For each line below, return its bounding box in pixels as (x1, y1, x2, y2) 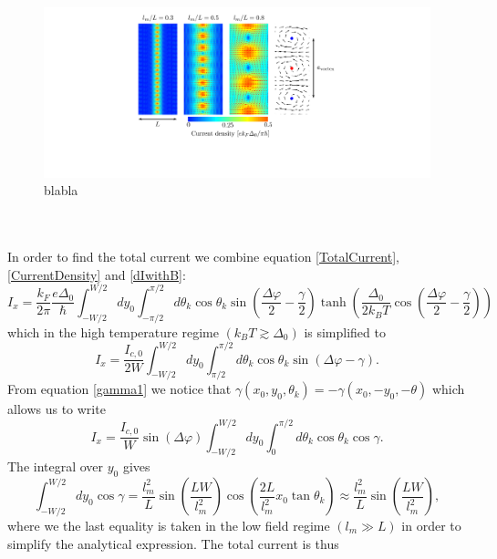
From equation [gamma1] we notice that (7, 379, 232, 399)
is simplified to (304, 322, 386, 341)
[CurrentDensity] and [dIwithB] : (7, 264, 186, 284)
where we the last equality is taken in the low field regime (7, 515, 330, 534)
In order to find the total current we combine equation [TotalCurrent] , (7, 247, 400, 266)
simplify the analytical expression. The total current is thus (7, 533, 339, 553)
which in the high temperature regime (7, 322, 219, 341)
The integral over (7, 457, 104, 476)
